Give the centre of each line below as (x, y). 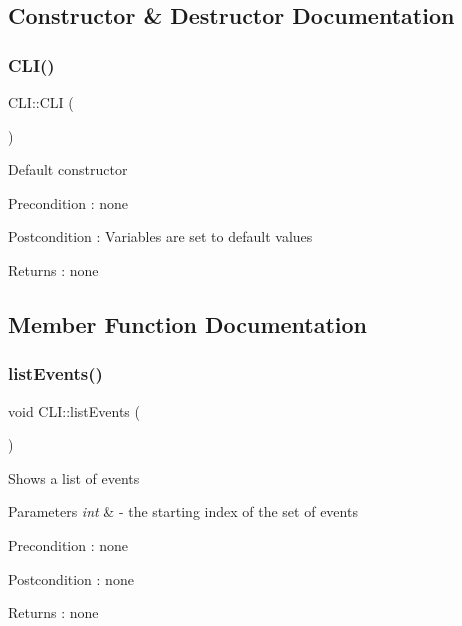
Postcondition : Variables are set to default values (160, 236)
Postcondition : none (71, 578)
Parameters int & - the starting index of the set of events (183, 511)
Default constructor (68, 169)
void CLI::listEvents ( (74, 410)
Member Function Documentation (188, 323)
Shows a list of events (74, 477)
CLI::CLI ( (41, 102)
